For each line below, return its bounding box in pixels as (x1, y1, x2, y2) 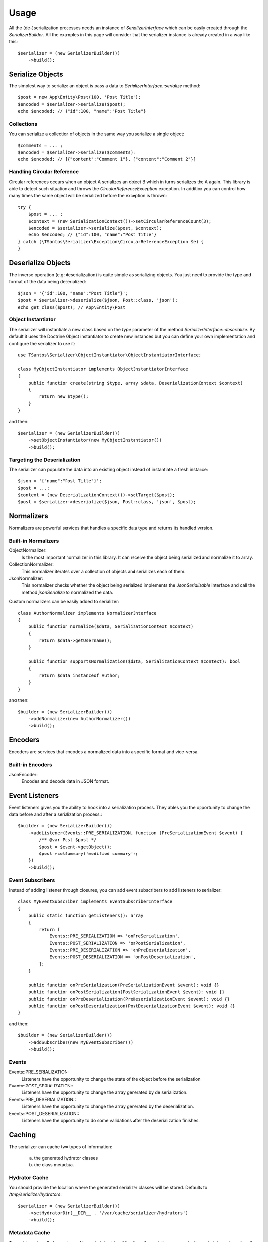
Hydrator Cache (9, 1174, 49, 1181)
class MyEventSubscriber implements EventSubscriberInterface (18, 899, 173, 904)
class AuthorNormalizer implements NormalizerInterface (18, 610, 157, 616)
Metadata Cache (9, 1229, 50, 1236)
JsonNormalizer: (9, 575, 43, 581)
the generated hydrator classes (34, 1155, 98, 1161)
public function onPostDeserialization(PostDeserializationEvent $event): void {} (28, 1003, 235, 1009)
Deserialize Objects (9, 258, 71, 267)
